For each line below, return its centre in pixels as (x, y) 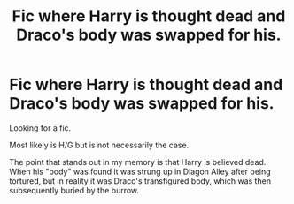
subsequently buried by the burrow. (74, 190)
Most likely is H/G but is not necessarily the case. (99, 145)
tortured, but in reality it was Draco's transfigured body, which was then (140, 181)
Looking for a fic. (40, 128)
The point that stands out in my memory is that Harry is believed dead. (138, 162)
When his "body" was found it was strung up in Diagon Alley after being (140, 171)
